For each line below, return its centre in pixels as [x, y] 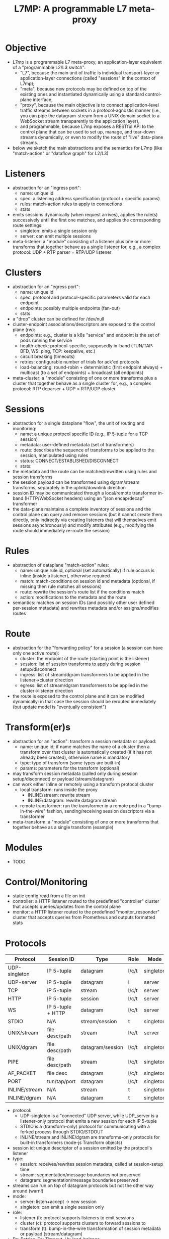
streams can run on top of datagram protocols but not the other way [83, 1185]
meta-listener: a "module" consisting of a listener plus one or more [81, 241]
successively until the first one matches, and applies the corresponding [87, 220]
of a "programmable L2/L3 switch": [49, 67]
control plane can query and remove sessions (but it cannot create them [87, 514]
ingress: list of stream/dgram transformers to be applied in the [84, 674]
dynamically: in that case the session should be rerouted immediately [84, 701]
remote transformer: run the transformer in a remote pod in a [83, 806]
